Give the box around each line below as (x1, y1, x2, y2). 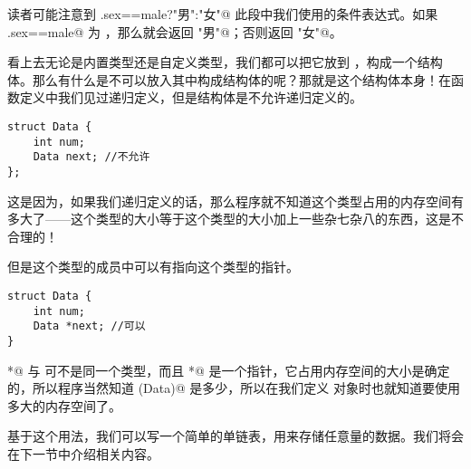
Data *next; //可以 (33, 320, 146, 333)
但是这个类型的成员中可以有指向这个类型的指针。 (7, 257, 299, 276)
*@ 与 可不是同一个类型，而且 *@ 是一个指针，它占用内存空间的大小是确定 (7, 360, 450, 379)
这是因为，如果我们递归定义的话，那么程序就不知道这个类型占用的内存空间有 (7, 191, 464, 210)
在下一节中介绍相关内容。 (7, 444, 159, 463)
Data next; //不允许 (33, 150, 150, 164)
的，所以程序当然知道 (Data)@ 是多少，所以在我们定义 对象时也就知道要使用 (7, 378, 460, 397)
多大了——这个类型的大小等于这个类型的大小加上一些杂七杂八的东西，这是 (7, 209, 451, 228)
